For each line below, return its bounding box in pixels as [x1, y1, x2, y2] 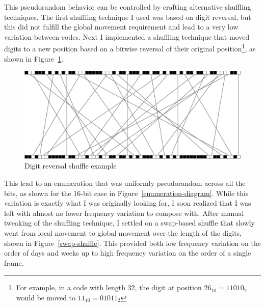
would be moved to [16, 292, 76, 302]
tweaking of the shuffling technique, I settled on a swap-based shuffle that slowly [4, 217, 255, 228]
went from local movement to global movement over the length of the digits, [4, 228, 242, 238]
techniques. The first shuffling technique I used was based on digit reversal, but [4, 11, 251, 22]
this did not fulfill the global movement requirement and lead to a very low [4, 21, 238, 32]
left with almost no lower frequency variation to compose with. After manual [4, 207, 244, 218]
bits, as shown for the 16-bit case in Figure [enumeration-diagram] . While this [4, 187, 249, 198]
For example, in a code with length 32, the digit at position [16, 282, 202, 293]
